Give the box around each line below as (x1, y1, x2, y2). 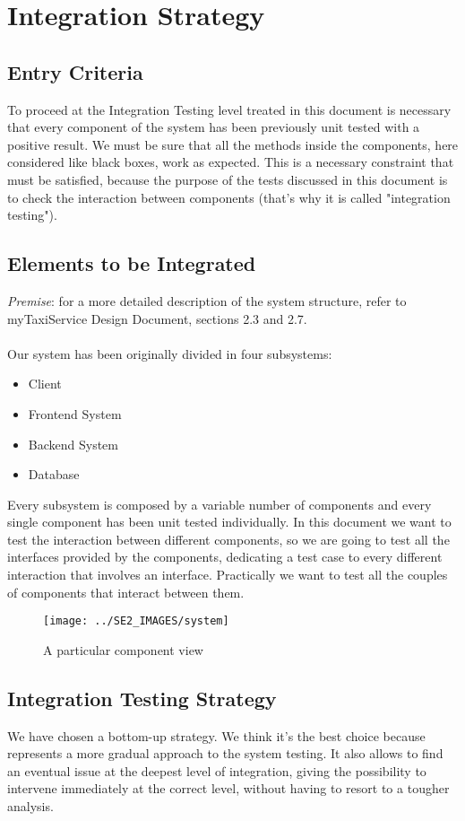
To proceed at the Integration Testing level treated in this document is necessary (7, 100, 452, 118)
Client (28, 374, 62, 393)
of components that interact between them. (7, 582, 245, 601)
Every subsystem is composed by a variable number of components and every (7, 494, 432, 513)
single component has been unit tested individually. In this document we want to (7, 512, 452, 531)
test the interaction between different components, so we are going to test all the (7, 529, 450, 548)
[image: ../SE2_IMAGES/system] (43, 615, 229, 628)
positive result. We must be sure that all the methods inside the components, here (7, 135, 459, 153)
